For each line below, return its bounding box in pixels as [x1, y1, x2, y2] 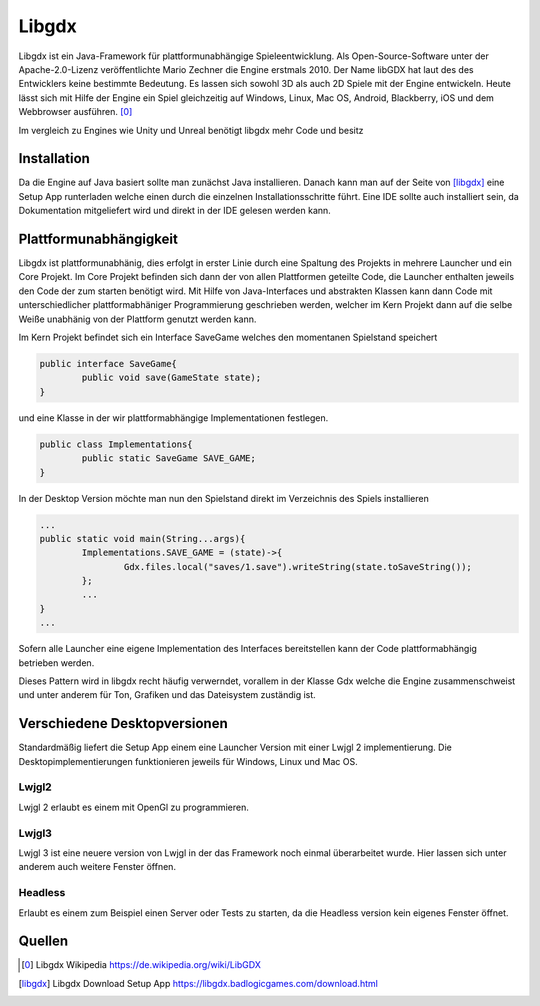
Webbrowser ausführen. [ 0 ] [18, 106, 133, 118]
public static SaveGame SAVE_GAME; [81, 453, 257, 464]
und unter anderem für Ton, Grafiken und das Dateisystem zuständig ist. [18, 689, 317, 701]
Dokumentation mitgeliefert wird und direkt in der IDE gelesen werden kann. [18, 205, 332, 217]
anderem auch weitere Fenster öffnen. [18, 861, 177, 873]
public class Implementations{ [39, 438, 194, 450]
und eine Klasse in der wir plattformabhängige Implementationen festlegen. [18, 411, 329, 424]
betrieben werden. [18, 656, 95, 669]
